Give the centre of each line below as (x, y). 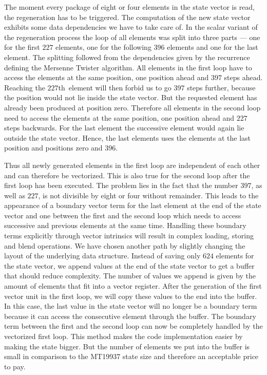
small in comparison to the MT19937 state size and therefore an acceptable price (131, 356)
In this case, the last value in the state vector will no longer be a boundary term (131, 306)
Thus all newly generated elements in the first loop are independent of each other (132, 165)
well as (15, 195)
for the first (22, 47)
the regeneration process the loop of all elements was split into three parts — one (132, 37)
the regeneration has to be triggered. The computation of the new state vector (127, 17)
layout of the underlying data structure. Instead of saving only (102, 256)
